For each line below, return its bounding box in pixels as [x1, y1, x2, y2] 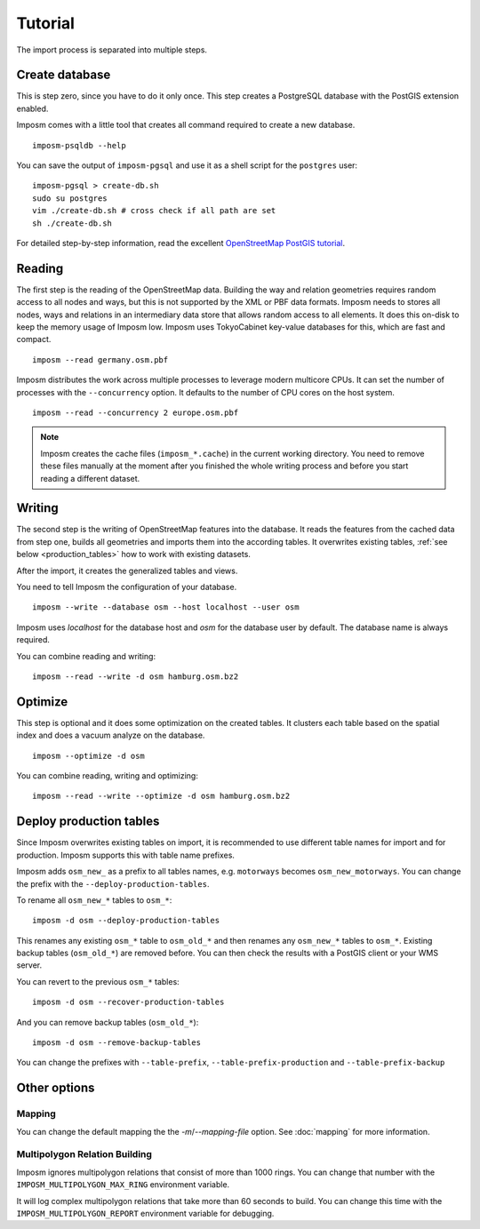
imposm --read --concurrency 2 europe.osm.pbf [32, 408, 239, 418]
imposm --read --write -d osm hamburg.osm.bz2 [32, 671, 239, 682]
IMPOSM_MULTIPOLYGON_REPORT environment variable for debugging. [16, 1208, 275, 1218]
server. [16, 960, 43, 970]
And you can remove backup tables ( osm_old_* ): [16, 1017, 199, 1027]
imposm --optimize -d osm [32, 751, 146, 761]
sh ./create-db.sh [32, 218, 113, 228]
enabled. [16, 103, 49, 114]
